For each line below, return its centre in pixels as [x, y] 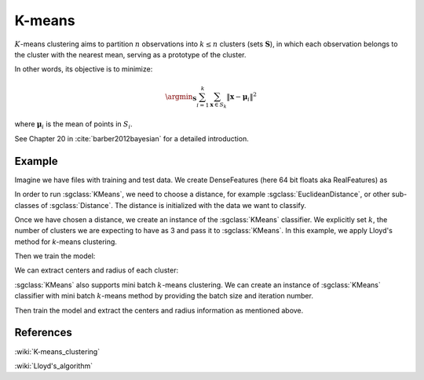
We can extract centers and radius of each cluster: [97, 270]
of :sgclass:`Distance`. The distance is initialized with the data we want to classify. [173, 205]
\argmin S [181, 97]
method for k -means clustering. [66, 241]
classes [27, 205]
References [43, 332]
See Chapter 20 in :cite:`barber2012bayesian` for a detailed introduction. [132, 138]
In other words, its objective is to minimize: [84, 69]
